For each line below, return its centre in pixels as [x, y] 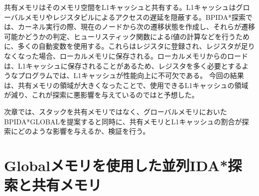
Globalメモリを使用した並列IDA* [116, 165]
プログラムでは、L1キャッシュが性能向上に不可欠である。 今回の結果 [131, 75]
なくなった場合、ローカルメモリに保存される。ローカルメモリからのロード [126, 55]
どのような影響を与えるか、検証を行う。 [84, 131]
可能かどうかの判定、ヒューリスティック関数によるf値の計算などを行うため [127, 36]
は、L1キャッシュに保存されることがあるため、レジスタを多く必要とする [123, 65]
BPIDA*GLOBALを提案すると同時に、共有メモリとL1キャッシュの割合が [123, 121]
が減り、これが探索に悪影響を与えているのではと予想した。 [101, 95]
